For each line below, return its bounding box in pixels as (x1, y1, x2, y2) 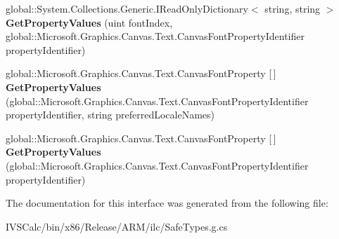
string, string (264, 1, 321, 15)
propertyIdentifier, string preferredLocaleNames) (6, 107, 215, 122)
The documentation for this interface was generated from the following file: (6, 196, 328, 210)
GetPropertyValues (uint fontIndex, (6, 15, 173, 29)
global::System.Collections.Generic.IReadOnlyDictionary (6, 1, 248, 15)
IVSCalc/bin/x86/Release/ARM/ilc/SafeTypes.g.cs (6, 219, 228, 233)
